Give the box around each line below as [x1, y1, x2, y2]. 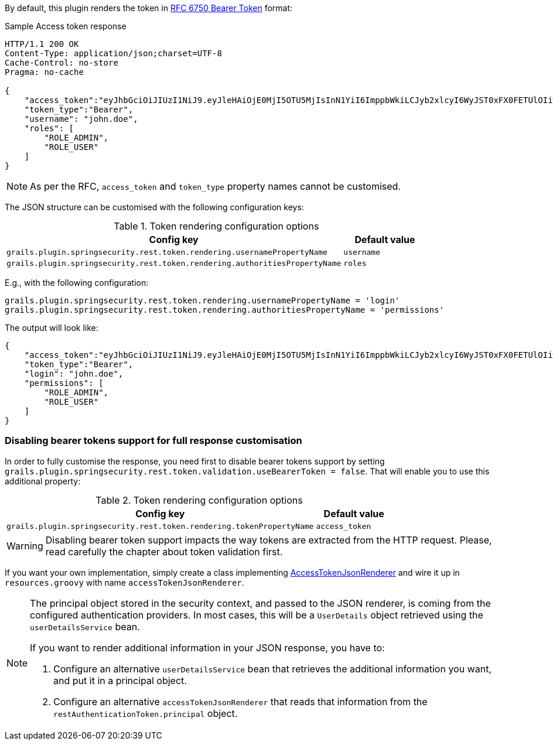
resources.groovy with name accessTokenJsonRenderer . [5, 577, 244, 587]
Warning [6, 539, 43, 552]
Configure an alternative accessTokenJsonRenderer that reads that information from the [53, 695, 428, 708]
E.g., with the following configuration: [5, 278, 149, 288]
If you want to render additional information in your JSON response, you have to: [30, 641, 385, 654]
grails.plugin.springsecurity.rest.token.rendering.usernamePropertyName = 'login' [5, 296, 400, 305]
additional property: [5, 476, 81, 486]
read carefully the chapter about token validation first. [45, 545, 283, 558]
